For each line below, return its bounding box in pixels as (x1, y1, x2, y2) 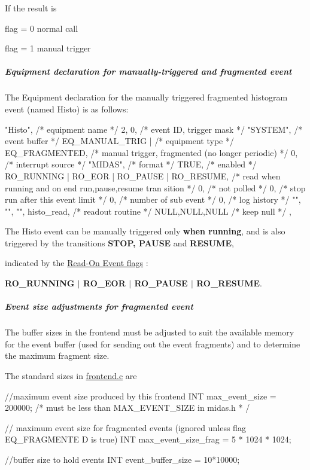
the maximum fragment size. (5, 349, 110, 362)
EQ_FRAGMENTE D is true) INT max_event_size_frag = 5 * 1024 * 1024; (5, 433, 291, 445)
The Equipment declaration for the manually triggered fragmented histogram (5, 91, 288, 103)
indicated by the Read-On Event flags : (5, 257, 148, 269)
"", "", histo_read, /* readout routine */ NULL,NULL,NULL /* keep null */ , (5, 205, 291, 217)
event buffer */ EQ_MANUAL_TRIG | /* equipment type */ (5, 135, 234, 147)
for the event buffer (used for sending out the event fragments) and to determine (5, 337, 300, 350)
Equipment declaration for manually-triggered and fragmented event (5, 65, 292, 78)
